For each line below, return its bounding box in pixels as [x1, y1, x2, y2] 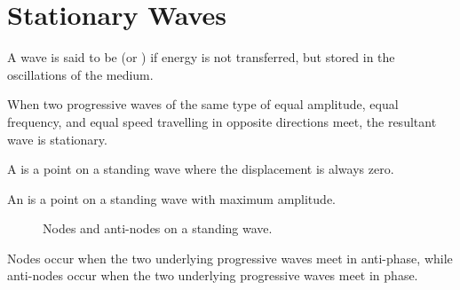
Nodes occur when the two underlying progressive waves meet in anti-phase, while [7, 248, 453, 267]
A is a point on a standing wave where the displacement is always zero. [7, 160, 394, 178]
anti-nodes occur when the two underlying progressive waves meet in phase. [7, 266, 418, 285]
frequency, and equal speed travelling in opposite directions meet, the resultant [7, 112, 437, 130]
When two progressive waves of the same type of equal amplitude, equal [7, 95, 399, 114]
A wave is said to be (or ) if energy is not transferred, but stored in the [7, 48, 395, 67]
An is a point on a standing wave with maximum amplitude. [7, 189, 336, 208]
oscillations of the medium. [7, 65, 154, 83]
